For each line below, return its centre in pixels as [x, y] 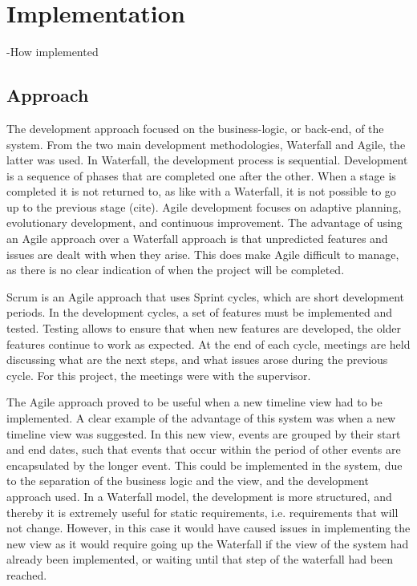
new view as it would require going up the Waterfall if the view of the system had [208, 543]
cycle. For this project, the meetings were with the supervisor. [159, 375]
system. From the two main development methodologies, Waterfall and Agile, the [206, 144]
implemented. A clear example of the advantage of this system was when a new [201, 418]
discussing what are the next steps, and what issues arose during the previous [197, 360]
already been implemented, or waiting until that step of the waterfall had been [200, 559]
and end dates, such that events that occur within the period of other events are [204, 449]
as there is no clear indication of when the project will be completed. [176, 270]
